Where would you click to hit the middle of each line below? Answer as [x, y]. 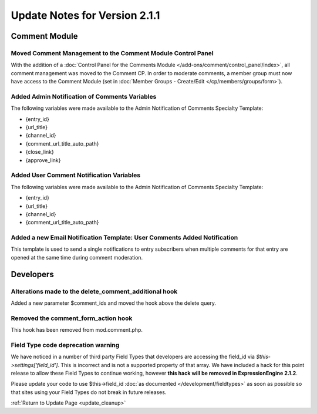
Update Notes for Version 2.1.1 [85, 15]
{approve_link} [43, 160]
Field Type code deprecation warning [65, 345]
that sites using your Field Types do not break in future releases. [89, 392]
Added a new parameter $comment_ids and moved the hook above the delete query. [114, 303]
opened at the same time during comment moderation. [77, 257]
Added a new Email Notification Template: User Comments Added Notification [124, 238]
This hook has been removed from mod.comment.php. [77, 330]
